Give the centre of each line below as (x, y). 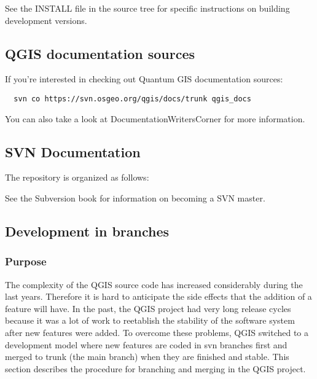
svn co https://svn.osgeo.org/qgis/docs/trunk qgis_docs (132, 99)
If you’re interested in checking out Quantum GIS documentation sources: (144, 79)
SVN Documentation (73, 151)
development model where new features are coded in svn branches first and (146, 344)
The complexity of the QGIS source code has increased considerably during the (154, 284)
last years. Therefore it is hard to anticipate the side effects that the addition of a (158, 296)
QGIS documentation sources (100, 53)
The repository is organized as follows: (77, 177)
